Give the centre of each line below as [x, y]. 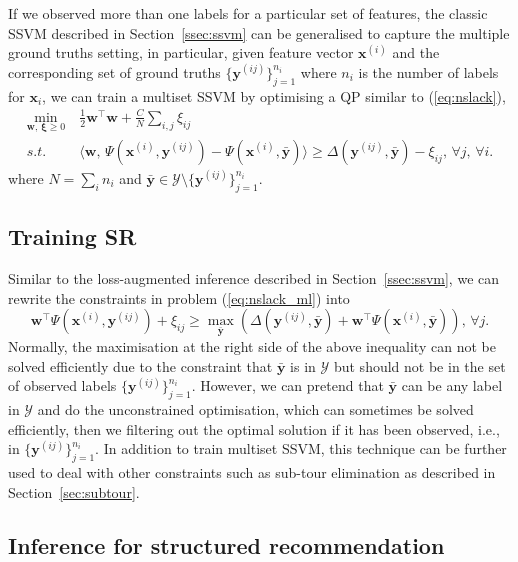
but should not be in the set [419, 365]
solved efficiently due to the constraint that [140, 365]
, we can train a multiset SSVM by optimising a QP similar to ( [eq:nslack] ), [274, 95]
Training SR [72, 236]
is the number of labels [428, 71]
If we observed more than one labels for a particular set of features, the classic [248, 13]
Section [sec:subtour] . [74, 491]
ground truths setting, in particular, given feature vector [181, 52]
